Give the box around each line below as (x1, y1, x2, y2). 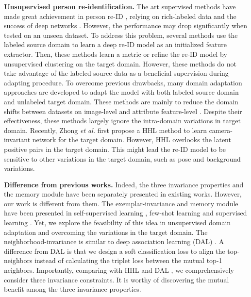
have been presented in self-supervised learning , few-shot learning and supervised (4, 208, 247, 218)
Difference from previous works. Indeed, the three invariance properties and (4, 179, 244, 189)
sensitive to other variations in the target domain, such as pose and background (4, 153, 241, 164)
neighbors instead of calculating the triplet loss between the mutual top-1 (4, 255, 222, 265)
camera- (209, 125, 233, 135)
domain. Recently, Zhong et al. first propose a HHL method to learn (4, 125, 207, 135)
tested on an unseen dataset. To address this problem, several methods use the (4, 30, 238, 40)
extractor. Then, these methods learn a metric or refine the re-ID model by (4, 49, 227, 59)
